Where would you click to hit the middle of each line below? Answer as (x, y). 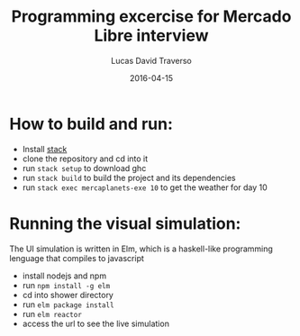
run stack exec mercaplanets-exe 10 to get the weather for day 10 (145, 187)
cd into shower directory (68, 295)
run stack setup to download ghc (84, 168)
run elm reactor (52, 313)
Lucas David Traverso (151, 60)
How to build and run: (91, 124)
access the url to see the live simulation (95, 323)
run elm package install (68, 304)
